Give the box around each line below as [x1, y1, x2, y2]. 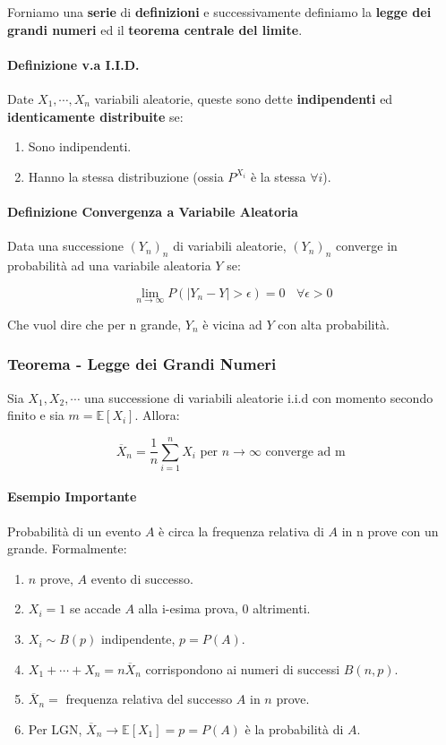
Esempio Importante [7, 487, 137, 506]
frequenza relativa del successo [65, 689, 233, 708]
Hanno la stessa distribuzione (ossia [28, 167, 224, 185]
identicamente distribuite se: [7, 107, 184, 125]
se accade [69, 599, 121, 618]
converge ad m [265, 445, 346, 458]
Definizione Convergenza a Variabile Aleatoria [7, 201, 298, 220]
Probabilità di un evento [7, 521, 142, 540]
